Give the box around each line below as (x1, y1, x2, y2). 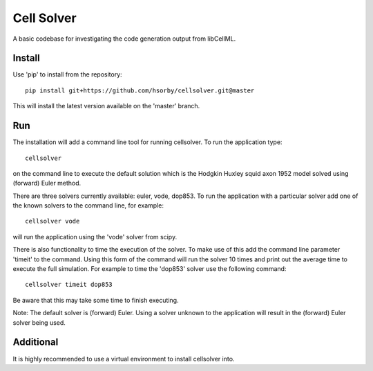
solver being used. (12, 318, 66, 327)
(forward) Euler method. (12, 179, 82, 188)
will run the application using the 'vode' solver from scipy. (12, 232, 178, 241)
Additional (12, 337, 59, 348)
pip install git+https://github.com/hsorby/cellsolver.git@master (25, 86, 255, 94)
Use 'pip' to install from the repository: (12, 70, 122, 79)
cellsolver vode (25, 217, 80, 225)
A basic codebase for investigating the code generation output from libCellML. (12, 34, 236, 43)
